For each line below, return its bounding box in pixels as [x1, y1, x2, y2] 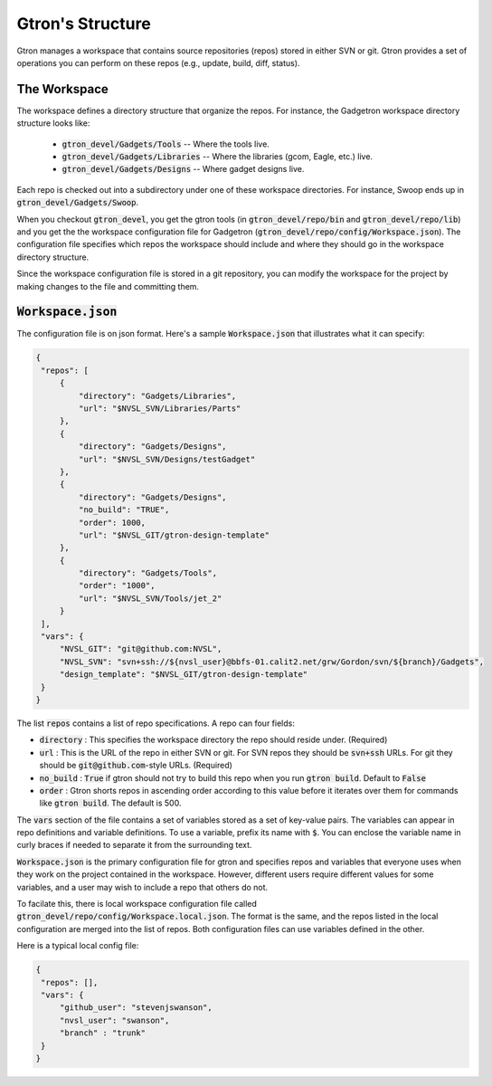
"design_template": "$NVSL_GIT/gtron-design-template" [59, 670, 308, 680]
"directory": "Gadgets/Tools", [78, 568, 217, 578]
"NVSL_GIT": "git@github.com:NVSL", [59, 643, 222, 654]
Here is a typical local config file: [16, 940, 139, 951]
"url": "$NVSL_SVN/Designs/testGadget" [78, 453, 256, 464]
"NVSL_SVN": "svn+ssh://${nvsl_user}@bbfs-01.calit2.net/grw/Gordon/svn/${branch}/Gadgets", [59, 656, 484, 667]
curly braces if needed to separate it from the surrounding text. [16, 840, 252, 851]
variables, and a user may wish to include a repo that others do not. [16, 881, 269, 892]
